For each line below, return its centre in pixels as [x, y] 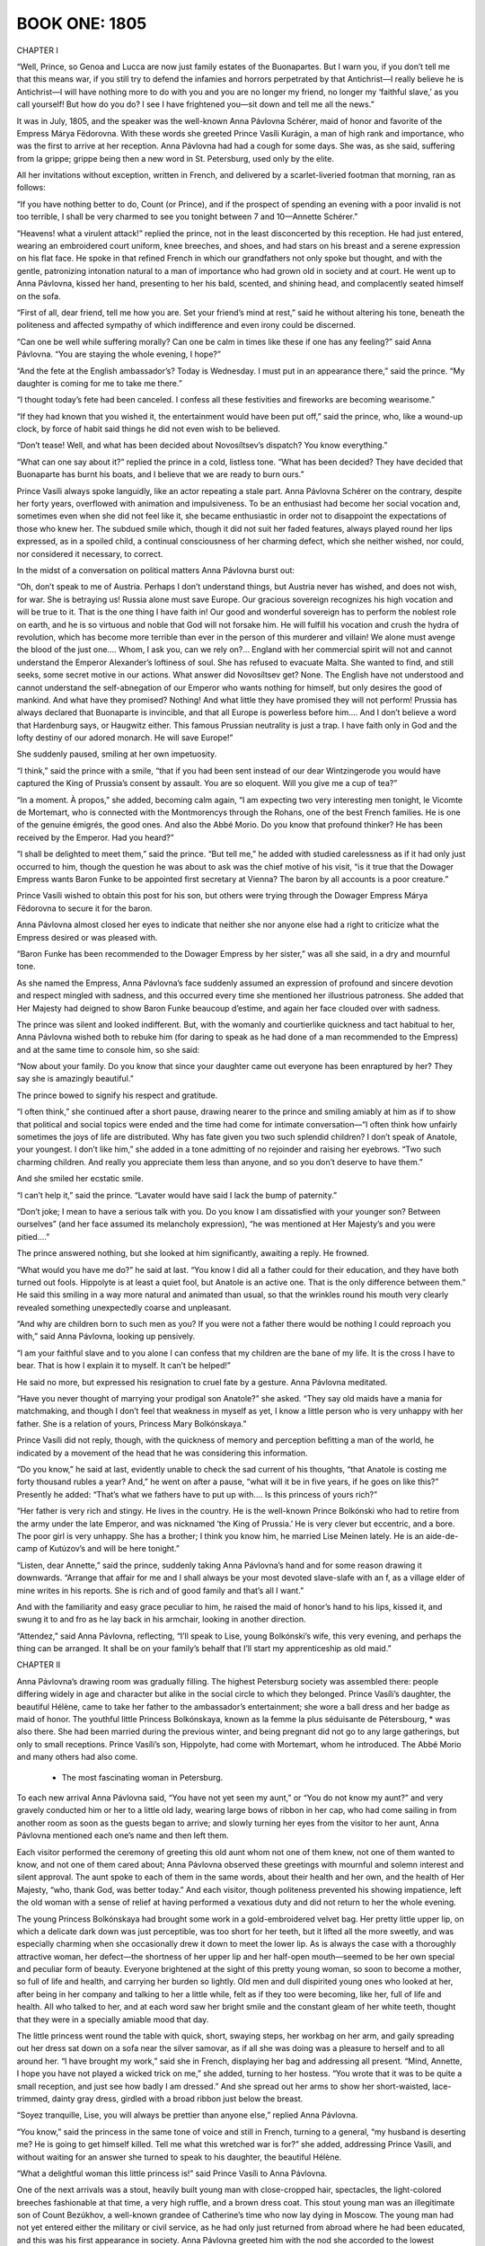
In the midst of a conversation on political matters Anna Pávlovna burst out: [156, 570]
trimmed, [33, 2099]
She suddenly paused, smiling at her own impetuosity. [117, 754]
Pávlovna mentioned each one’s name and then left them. [123, 1835]
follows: [31, 188]
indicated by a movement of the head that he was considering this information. [163, 1453]
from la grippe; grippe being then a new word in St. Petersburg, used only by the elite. [175, 158]
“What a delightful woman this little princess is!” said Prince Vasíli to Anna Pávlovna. [172, 2173]
